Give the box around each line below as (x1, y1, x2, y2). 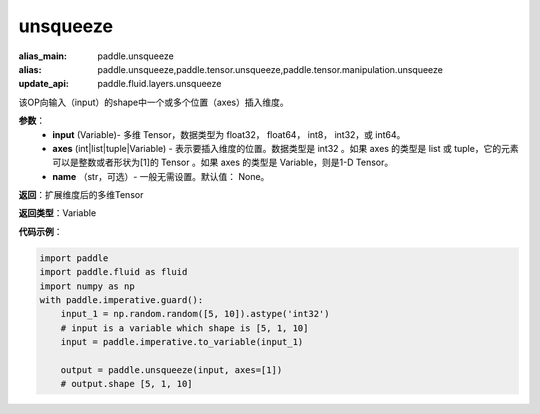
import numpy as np (39, 280, 135, 292)
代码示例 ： (18, 225, 63, 237)
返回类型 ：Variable (18, 207, 97, 219)
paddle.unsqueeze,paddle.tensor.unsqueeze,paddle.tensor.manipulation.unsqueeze (97, 63, 444, 75)
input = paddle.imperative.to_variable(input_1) (60, 336, 304, 348)
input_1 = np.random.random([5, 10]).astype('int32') (60, 308, 330, 320)
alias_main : (18, 50, 67, 62)
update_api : (18, 78, 69, 90)
